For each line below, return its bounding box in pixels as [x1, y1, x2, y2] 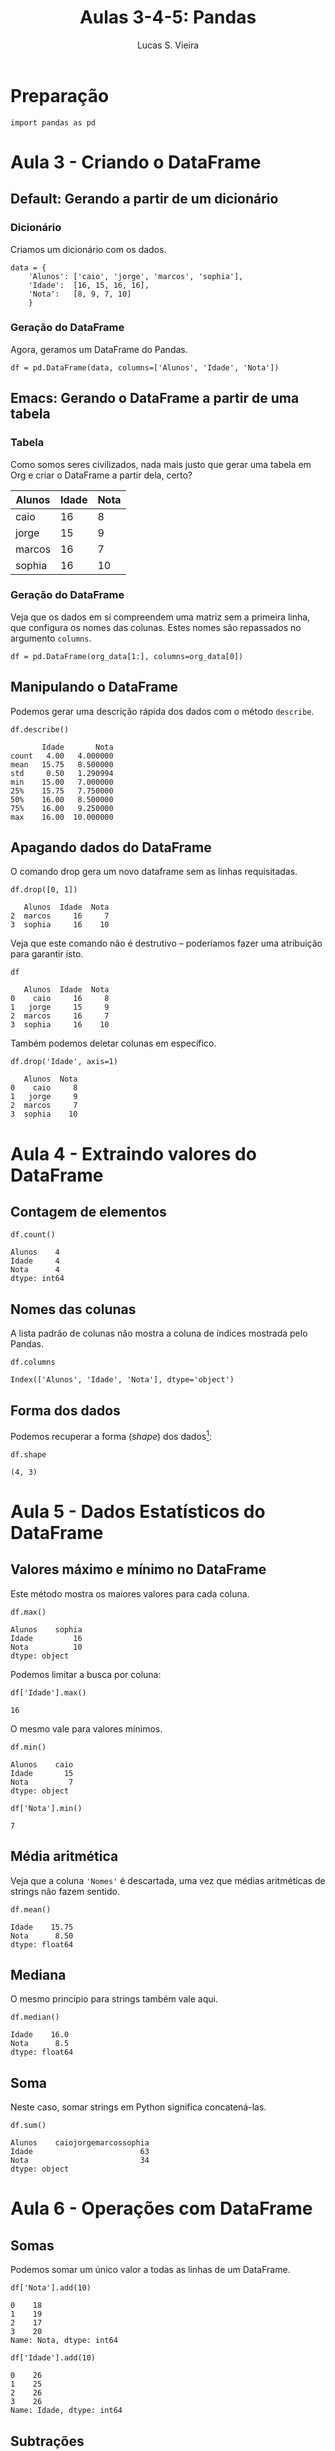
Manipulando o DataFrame [10, 679, 179, 696]
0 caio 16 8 [10, 994, 110, 1004]
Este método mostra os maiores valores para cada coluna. [10, 1587, 250, 1600]
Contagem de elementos [10, 1204, 167, 1221]
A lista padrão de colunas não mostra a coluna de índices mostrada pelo [10, 1327, 308, 1340]
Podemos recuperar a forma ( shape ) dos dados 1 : [10, 1429, 212, 1442]
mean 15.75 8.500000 [10, 759, 114, 770]
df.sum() [10, 2121, 47, 2131]
